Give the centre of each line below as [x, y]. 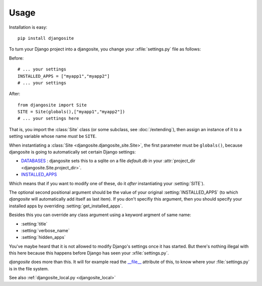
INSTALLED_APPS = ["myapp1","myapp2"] [64, 76]
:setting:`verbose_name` [45, 230]
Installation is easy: [28, 27]
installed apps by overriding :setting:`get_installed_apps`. [66, 206]
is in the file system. [29, 269]
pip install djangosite [46, 38]
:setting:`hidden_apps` [43, 237]
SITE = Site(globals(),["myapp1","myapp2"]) [72, 112]
